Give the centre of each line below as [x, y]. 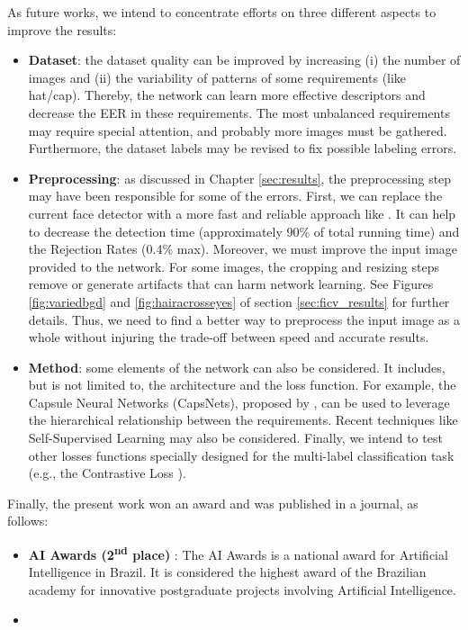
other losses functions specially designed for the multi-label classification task [241, 455]
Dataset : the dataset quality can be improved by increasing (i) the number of [244, 60]
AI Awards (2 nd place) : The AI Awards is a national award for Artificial [238, 553]
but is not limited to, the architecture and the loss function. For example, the [242, 385]
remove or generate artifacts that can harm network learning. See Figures [231, 284]
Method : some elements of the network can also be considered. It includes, [237, 367]
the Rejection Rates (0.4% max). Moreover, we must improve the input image [243, 249]
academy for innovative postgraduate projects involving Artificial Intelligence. [242, 589]
